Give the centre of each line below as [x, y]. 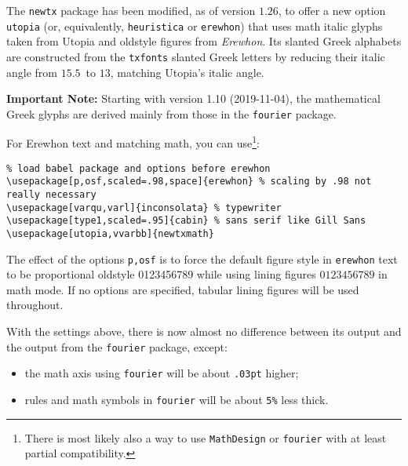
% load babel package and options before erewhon [138, 168]
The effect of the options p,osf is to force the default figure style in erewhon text [202, 258]
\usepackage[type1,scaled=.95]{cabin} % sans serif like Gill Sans [186, 221]
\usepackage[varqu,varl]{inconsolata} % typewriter [144, 208]
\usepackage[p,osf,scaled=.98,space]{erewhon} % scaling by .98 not [189, 182]
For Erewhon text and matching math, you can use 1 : [133, 142]
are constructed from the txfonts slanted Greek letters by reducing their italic [196, 56]
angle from [32, 72]
